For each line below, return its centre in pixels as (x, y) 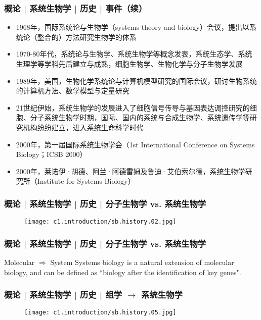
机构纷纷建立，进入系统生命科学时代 (83, 127)
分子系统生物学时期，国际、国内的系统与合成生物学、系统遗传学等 (140, 117)
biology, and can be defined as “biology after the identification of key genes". (123, 272)
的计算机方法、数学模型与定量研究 (73, 91)
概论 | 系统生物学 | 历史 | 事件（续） (76, 8)
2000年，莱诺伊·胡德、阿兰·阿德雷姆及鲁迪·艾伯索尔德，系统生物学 (130, 171)
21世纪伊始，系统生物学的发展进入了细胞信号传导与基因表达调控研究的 (133, 107)
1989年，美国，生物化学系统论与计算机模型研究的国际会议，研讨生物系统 (136, 81)
